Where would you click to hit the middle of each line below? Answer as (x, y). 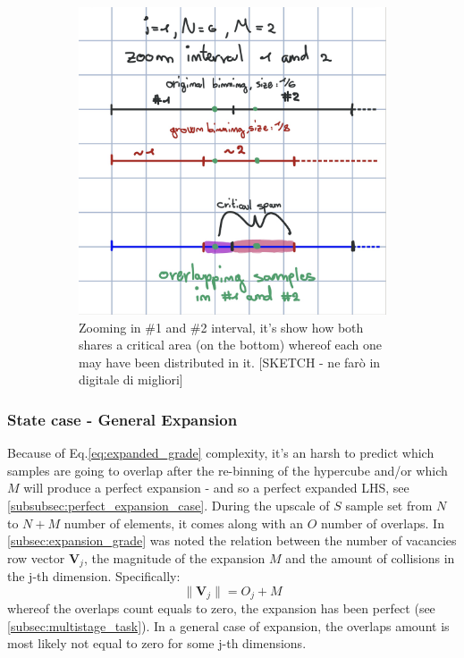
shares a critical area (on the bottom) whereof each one (230, 345)
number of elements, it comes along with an (184, 523)
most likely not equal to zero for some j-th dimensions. (157, 643)
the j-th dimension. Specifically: (94, 576)
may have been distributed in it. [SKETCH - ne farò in (230, 362)
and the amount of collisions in (370, 557)
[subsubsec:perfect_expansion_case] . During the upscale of (169, 505)
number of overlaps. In (383, 523)
